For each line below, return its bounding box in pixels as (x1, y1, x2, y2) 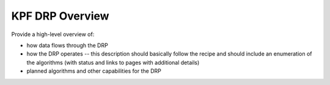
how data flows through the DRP (26, 42, 108, 49)
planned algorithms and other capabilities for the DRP (26, 67, 161, 75)
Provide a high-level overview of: (11, 31, 95, 38)
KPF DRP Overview (11, 9, 109, 23)
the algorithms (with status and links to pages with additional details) (26, 59, 200, 66)
